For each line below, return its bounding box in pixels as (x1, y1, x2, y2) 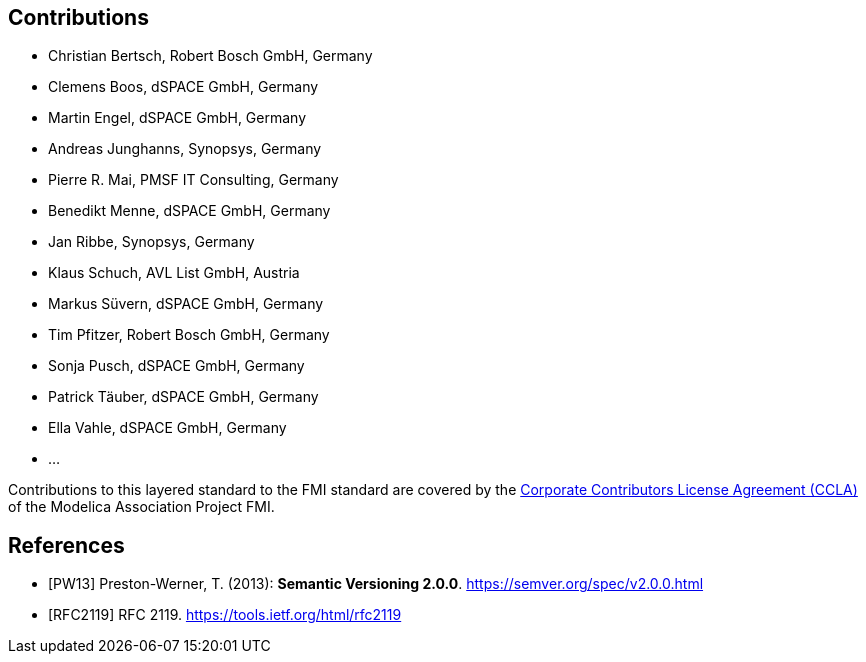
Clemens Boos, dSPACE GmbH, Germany (48, 78, 319, 96)
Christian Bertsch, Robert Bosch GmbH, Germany (48, 47, 373, 65)
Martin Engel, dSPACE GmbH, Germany (48, 109, 307, 127)
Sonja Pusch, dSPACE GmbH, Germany (48, 357, 305, 375)
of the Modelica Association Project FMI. (8, 498, 275, 516)
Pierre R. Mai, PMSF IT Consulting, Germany (48, 171, 339, 189)
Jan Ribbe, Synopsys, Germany (48, 233, 255, 251)
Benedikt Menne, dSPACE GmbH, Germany (48, 202, 331, 220)
